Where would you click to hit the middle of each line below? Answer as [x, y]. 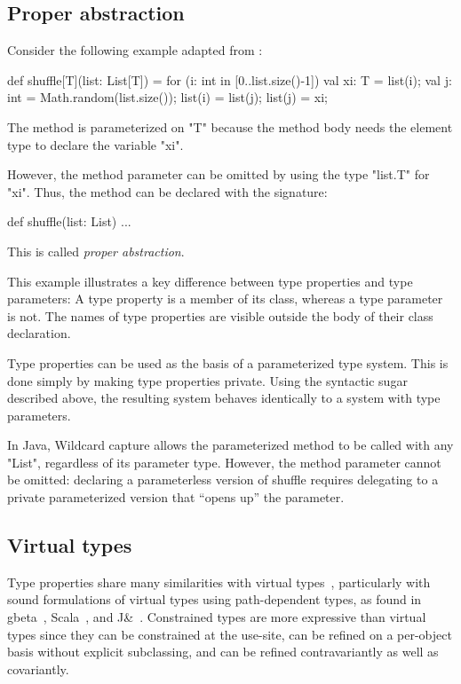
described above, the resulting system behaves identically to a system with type [224, 398]
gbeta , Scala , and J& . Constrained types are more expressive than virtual [217, 617]
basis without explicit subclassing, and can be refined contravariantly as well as [223, 652]
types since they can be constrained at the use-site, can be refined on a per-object [230, 634]
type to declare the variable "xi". [95, 144]
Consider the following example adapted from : [135, 50]
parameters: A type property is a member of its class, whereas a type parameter [225, 299]
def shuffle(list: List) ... [69, 221]
